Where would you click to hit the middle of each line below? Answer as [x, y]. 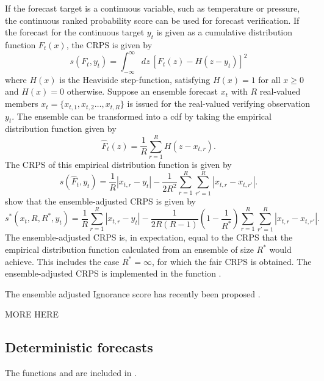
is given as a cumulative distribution [225, 32]
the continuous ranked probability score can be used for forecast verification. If [152, 20]
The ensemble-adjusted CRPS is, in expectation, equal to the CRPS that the [149, 237]
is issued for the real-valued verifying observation [219, 103]
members [22, 103]
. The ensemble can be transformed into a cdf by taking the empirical [142, 116]
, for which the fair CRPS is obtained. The [232, 261]
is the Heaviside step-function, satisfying [135, 79]
